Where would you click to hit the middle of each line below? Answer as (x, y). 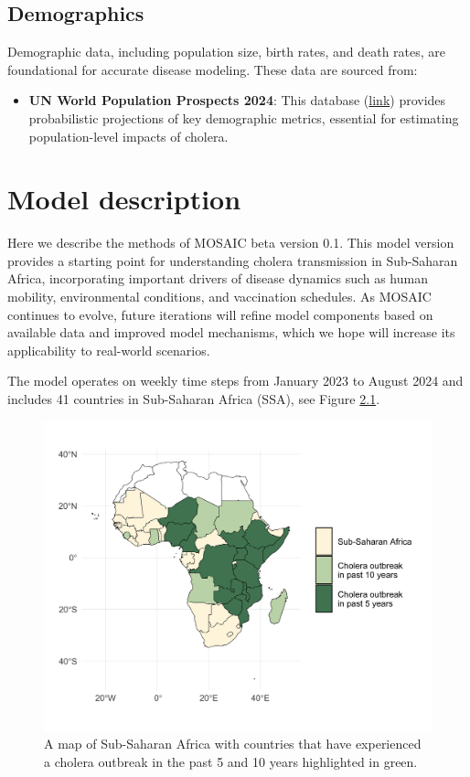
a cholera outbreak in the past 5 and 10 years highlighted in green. (231, 761)
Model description (124, 199)
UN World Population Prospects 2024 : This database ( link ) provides (237, 100)
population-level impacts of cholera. (128, 136)
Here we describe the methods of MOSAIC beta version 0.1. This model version (231, 243)
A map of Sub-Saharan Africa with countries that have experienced (233, 744)
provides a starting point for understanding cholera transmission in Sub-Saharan (233, 260)
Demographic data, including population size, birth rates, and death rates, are (227, 52)
